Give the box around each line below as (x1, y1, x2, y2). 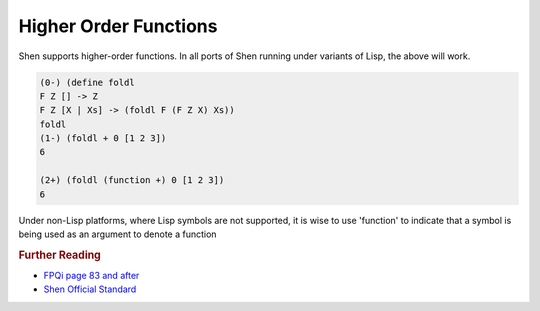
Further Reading (18, 248, 102, 262)
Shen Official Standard (43, 283, 137, 295)
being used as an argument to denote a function (18, 228, 217, 240)
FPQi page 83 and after (43, 270, 140, 282)
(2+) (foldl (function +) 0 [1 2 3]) (39, 175, 225, 186)
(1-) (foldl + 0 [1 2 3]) (39, 133, 167, 144)
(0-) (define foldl (39, 76, 135, 88)
